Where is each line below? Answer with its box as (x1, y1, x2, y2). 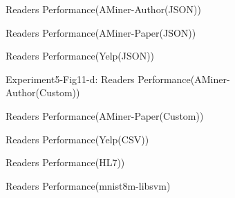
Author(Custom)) (6, 85, 80, 100)
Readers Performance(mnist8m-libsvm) (6, 178, 171, 192)
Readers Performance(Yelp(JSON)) (6, 48, 155, 63)
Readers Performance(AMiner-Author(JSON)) (6, 2, 201, 16)
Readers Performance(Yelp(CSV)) (6, 132, 149, 146)
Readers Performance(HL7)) (6, 155, 125, 170)
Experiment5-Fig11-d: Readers (6, 71, 135, 86)
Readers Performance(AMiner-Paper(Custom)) (6, 108, 204, 123)
